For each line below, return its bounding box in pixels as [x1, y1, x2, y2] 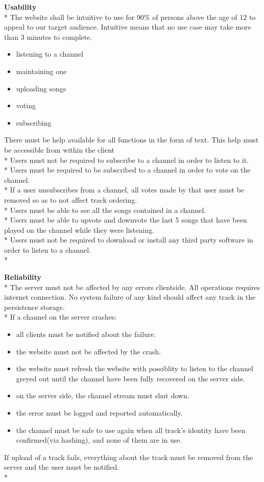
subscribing [16, 117, 52, 128]
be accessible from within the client [4, 144, 115, 155]
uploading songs [16, 83, 66, 93]
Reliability [4, 272, 41, 282]
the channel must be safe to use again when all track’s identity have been [16, 424, 246, 435]
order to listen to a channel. [4, 244, 91, 255]
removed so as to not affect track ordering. [4, 194, 137, 205]
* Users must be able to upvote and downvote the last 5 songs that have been [4, 214, 247, 225]
